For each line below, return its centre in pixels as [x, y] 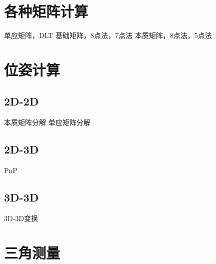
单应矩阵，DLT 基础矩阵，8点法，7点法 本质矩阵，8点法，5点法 [108, 35]
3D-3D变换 [21, 218]
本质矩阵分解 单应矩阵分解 [47, 122]
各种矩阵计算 [46, 11]
